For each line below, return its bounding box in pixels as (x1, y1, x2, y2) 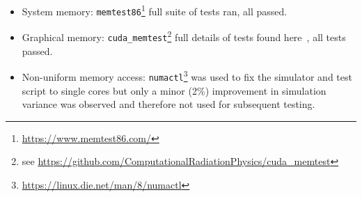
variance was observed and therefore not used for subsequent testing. (22, 97, 315, 111)
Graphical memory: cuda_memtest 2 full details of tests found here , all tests (22, 28, 346, 44)
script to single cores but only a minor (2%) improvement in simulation (22, 83, 326, 97)
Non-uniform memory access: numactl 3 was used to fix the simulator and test (22, 68, 352, 84)
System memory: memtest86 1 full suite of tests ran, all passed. (22, 2, 288, 18)
